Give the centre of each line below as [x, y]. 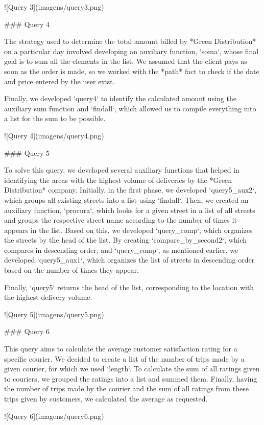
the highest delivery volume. [48, 297]
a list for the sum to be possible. [55, 118]
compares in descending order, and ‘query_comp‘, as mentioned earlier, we [121, 250]
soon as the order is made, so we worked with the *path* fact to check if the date [132, 71]
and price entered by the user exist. [59, 81]
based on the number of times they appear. [71, 270]
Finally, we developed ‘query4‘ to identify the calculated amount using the [120, 98]
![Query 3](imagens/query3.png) [54, 7]
